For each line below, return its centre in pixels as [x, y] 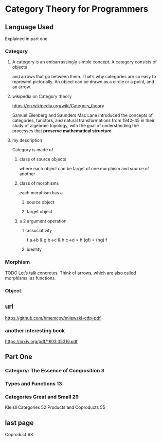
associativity [39, 231]
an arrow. [21, 87]
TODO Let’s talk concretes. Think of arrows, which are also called [71, 273]
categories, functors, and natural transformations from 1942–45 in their [83, 121]
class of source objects [43, 159]
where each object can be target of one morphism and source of [84, 169]
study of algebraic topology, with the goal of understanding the [75, 126]
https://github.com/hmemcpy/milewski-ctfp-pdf [53, 318]
